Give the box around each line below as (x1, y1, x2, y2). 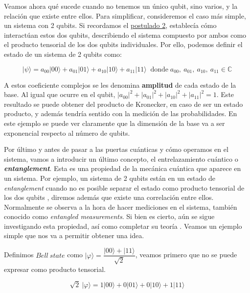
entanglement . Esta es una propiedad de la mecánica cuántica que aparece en (4, 163, 241, 173)
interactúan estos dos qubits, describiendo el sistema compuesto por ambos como (4, 29, 247, 40)
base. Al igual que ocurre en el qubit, (4, 89, 115, 99)
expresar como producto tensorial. (4, 264, 106, 274)
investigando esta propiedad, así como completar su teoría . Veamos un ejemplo (4, 220, 242, 231)
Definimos (4, 249, 34, 260)
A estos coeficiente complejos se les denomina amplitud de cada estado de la (4, 79, 236, 90)
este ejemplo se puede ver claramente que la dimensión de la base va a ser (4, 118, 225, 128)
